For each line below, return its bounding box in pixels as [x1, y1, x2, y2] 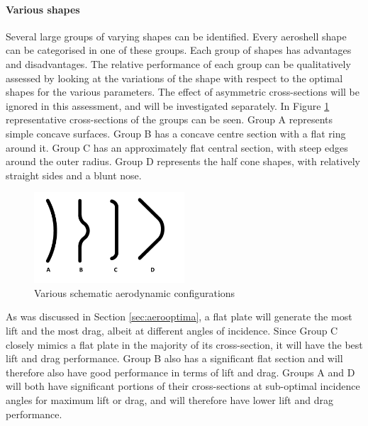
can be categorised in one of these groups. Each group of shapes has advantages [6, 43, 352, 57]
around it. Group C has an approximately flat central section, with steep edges [6, 140, 348, 155]
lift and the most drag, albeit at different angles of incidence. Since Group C [6, 323, 338, 338]
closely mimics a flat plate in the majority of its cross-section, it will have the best [6, 337, 363, 352]
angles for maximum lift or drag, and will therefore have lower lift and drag [6, 393, 333, 408]
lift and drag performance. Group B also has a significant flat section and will [6, 351, 343, 366]
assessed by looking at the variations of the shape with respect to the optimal [6, 70, 343, 85]
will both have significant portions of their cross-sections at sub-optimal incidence [6, 379, 360, 393]
